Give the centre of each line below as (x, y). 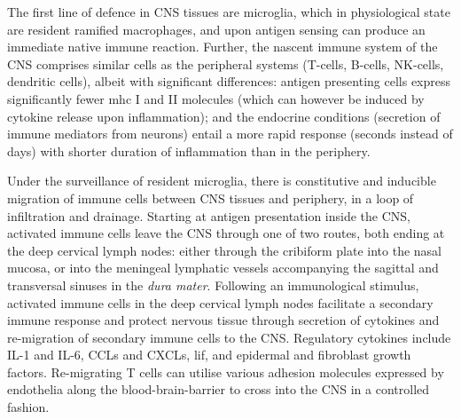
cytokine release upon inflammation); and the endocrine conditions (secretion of (224, 116)
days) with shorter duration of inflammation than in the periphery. (189, 150)
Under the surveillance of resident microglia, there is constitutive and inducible (222, 181)
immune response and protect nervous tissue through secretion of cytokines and (223, 320)
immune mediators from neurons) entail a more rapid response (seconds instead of (230, 134)
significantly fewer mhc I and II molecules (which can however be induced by (216, 98)
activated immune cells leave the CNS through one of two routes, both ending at (226, 233)
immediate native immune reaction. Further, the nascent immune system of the (223, 47)
